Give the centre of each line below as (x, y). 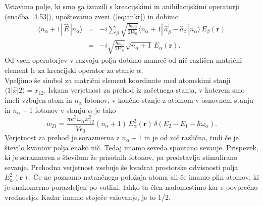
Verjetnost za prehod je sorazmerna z (62, 137)
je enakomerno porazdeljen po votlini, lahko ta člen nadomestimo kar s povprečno (131, 187)
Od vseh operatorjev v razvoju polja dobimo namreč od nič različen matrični (123, 60)
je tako (105, 110)
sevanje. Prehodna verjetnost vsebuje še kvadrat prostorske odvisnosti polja (121, 167)
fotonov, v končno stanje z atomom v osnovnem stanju (169, 100)
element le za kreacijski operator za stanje (69, 70)
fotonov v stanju (60, 110)
